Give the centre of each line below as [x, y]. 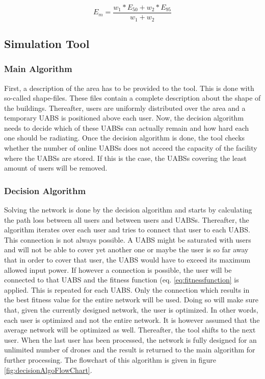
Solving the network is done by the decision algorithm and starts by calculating [128, 210]
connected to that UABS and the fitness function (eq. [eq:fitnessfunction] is [122, 280]
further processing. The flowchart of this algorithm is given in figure [110, 359]
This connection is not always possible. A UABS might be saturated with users [128, 239]
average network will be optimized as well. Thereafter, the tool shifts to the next [130, 330]
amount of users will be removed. [56, 168]
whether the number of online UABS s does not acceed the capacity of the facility [131, 148]
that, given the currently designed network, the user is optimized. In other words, [131, 310]
